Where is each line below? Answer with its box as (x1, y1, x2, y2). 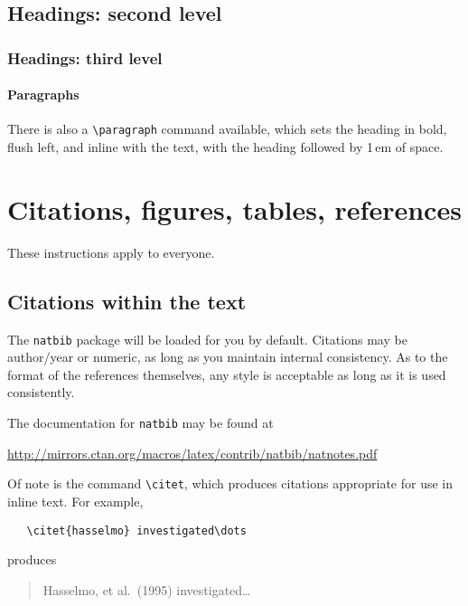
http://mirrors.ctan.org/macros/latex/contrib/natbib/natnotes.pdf (7, 443, 378, 462)
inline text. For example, (7, 491, 144, 510)
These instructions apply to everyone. (7, 242, 215, 261)
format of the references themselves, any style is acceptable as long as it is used (7, 365, 446, 383)
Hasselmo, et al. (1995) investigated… (42, 580, 251, 599)
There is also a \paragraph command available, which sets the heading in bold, (7, 119, 447, 138)
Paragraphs (7, 85, 80, 104)
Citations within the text (7, 287, 247, 315)
